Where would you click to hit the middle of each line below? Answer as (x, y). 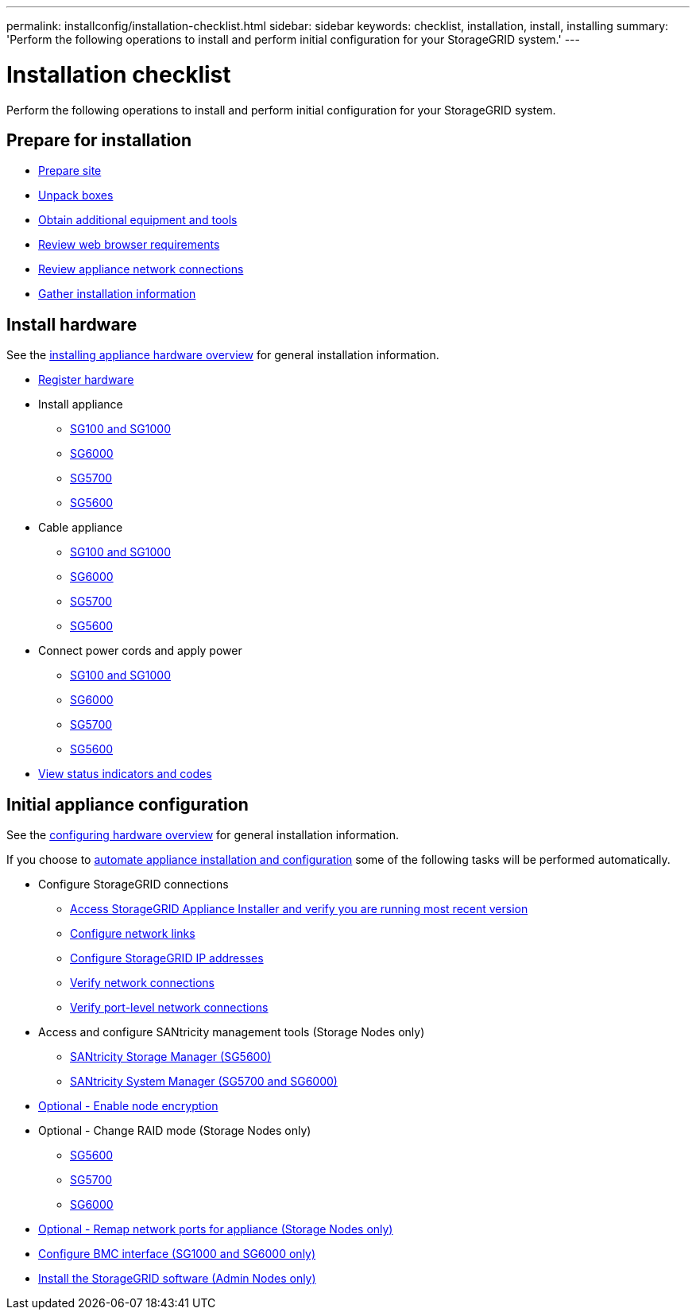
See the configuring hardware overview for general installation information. (203, 835)
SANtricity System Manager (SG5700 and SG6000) (204, 1082)
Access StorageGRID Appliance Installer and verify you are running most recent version (299, 909)
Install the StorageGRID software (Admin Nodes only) (177, 1279)
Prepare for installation (99, 140)
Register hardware (86, 380)
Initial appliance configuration (128, 804)
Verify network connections (142, 983)
